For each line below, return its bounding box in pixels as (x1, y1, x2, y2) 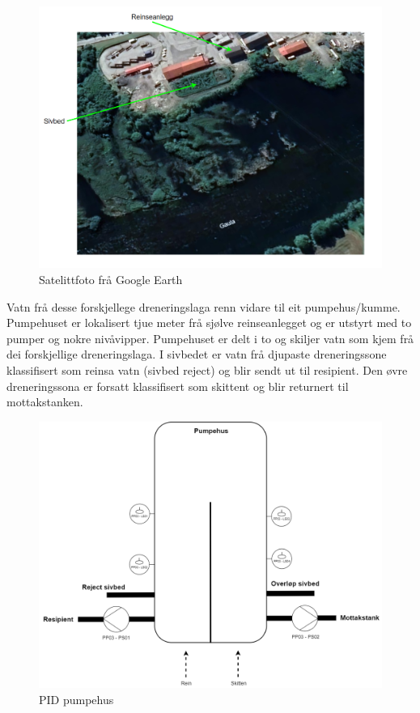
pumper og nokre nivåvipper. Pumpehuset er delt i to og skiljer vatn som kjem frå (6, 329, 414, 346)
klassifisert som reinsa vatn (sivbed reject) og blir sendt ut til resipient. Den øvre (6, 361, 408, 378)
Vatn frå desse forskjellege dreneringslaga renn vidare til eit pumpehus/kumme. (6, 298, 401, 315)
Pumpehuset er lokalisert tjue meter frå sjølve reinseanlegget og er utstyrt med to (6, 314, 412, 331)
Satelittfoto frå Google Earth (39, 270, 183, 287)
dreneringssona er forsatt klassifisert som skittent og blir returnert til (6, 377, 349, 394)
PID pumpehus (39, 690, 114, 707)
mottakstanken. (6, 393, 83, 410)
